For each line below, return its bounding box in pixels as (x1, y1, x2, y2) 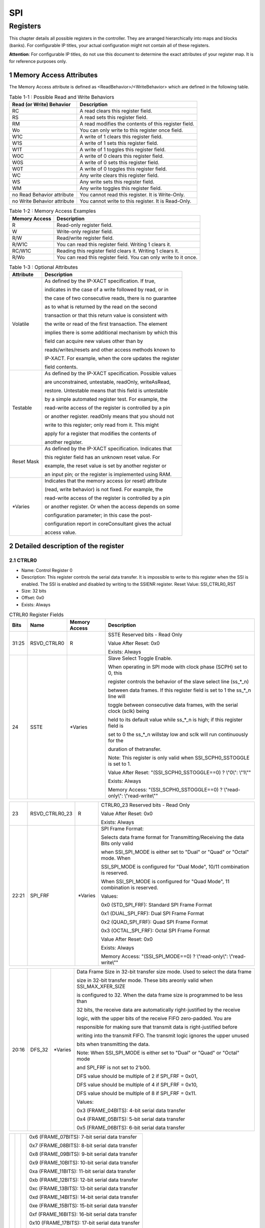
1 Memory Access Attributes (9, 71, 98, 80)
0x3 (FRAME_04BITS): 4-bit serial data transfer (77, 1107, 186, 1114)
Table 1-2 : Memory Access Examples (9, 208, 96, 215)
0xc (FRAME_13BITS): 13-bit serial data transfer (29, 1185, 138, 1192)
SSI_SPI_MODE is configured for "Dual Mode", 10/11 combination (101, 864, 250, 870)
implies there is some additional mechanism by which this (44, 329, 178, 336)
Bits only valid (101, 840, 133, 847)
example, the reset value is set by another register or (44, 462, 167, 469)
